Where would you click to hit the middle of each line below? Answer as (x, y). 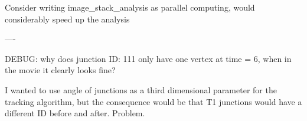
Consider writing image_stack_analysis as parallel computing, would (130, 7)
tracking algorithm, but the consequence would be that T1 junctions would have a (153, 101)
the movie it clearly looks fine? (60, 70)
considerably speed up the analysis (67, 19)
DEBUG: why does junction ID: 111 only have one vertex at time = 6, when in (148, 58)
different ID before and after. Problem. (75, 113)
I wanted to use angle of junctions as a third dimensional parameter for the (141, 89)
